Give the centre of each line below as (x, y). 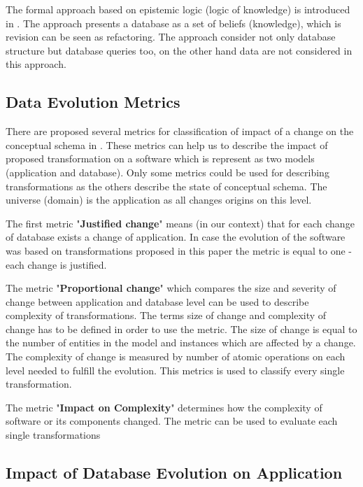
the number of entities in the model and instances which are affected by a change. (181, 343)
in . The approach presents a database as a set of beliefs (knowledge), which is (173, 23)
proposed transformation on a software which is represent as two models (160, 158)
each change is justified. (56, 264)
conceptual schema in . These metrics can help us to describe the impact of (167, 144)
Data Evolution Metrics (93, 102)
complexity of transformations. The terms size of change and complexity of (166, 315)
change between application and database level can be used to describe (157, 301)
